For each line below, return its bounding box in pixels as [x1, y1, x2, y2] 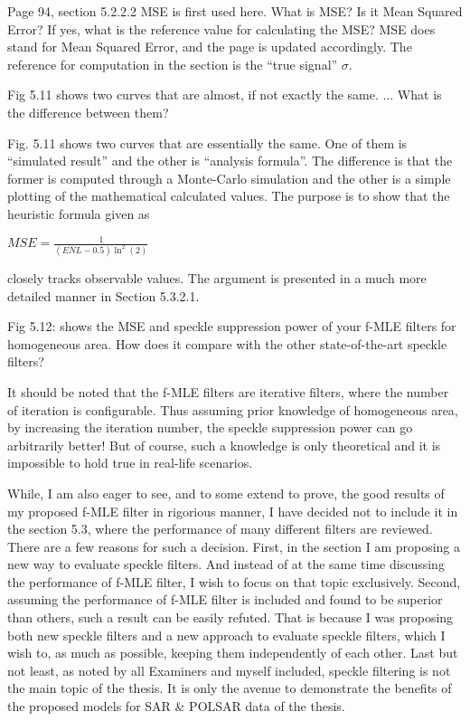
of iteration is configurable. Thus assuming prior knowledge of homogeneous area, [7, 400, 458, 419]
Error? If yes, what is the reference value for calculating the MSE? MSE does [7, 19, 436, 38]
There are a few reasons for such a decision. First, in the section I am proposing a [7, 536, 461, 555]
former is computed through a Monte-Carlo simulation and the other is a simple [7, 168, 451, 187]
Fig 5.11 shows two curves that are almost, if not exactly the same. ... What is [7, 85, 442, 104]
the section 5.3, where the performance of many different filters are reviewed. [7, 519, 433, 538]
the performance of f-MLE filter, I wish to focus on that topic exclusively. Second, [7, 572, 461, 591]
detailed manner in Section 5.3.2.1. [7, 286, 200, 305]
